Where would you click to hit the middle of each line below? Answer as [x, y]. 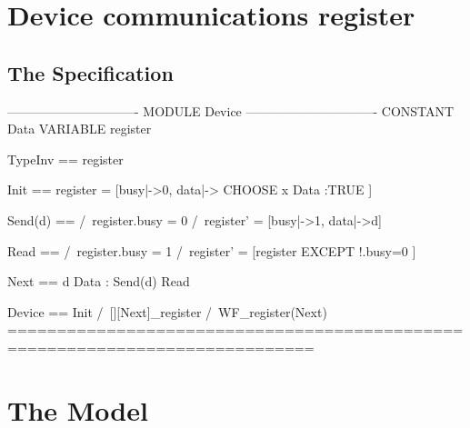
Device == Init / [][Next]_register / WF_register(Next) [167, 311]
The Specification [90, 72]
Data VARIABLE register [80, 129]
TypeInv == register [65, 159]
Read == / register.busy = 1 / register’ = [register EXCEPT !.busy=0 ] [212, 250]
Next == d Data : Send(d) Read [99, 281]
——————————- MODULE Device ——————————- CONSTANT [231, 110]
